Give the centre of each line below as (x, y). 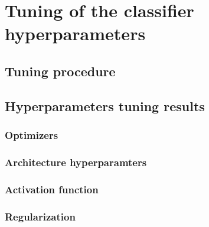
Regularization (40, 216)
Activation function (52, 189)
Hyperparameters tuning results (105, 106)
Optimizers (32, 135)
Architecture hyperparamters (76, 162)
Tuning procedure (60, 71)
